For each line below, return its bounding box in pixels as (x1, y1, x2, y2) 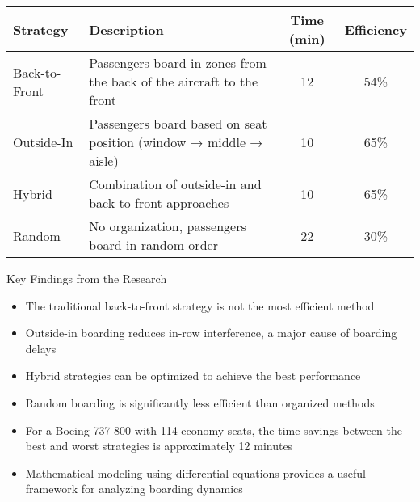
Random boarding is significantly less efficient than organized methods (25, 394, 375, 411)
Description (89, 19, 164, 39)
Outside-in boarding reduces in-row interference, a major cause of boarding (25, 324, 397, 341)
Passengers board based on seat (89, 114, 267, 133)
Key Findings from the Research (6, 270, 167, 286)
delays (25, 340, 57, 356)
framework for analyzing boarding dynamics (25, 480, 243, 497)
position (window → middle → (89, 133, 263, 151)
